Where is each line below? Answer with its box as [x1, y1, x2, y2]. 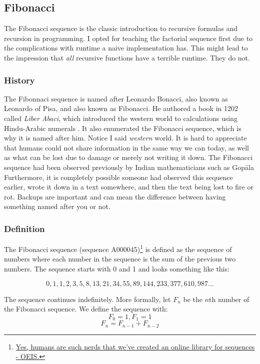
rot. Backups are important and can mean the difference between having [4, 191, 226, 201]
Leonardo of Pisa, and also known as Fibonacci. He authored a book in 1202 [4, 103, 238, 113]
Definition [4, 222, 45, 234]
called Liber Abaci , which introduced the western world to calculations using [4, 112, 237, 123]
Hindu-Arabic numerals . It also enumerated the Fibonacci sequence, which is [4, 122, 241, 133]
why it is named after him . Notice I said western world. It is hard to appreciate [4, 132, 247, 143]
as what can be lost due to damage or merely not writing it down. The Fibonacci [4, 152, 253, 162]
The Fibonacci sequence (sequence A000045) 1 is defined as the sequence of [4, 242, 232, 254]
